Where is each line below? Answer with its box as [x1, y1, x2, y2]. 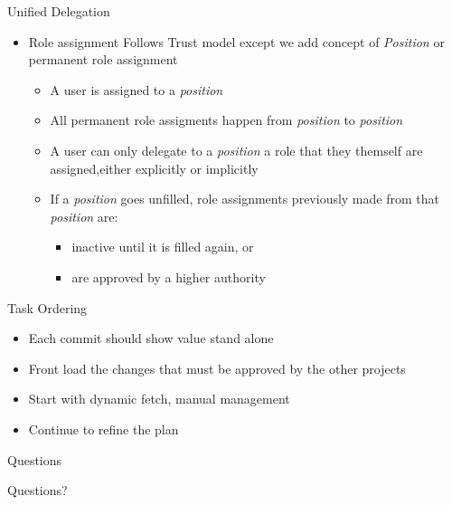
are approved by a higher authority [71, 267, 266, 286]
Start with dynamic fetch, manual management [28, 389, 290, 408]
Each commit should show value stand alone [28, 329, 274, 348]
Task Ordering [7, 298, 88, 317]
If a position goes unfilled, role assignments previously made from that [50, 189, 439, 208]
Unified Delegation [7, 2, 110, 20]
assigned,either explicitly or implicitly [50, 158, 259, 177]
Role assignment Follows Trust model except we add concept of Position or [28, 32, 445, 51]
